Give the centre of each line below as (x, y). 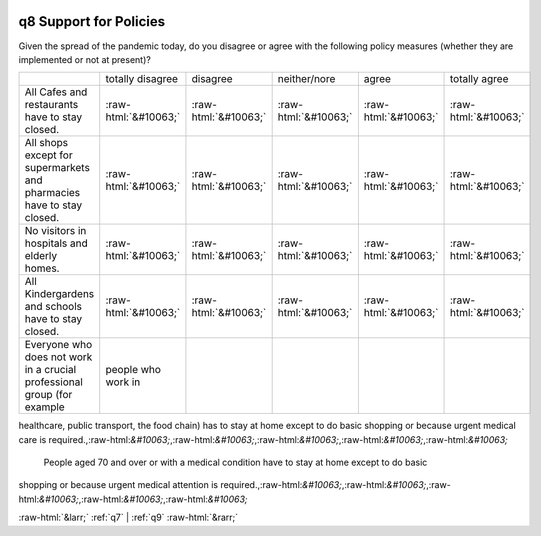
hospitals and (56, 243)
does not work (58, 357)
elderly (41, 256)
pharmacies (52, 193)
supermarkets (57, 168)
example (44, 407)
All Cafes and (56, 92)
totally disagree (142, 79)
